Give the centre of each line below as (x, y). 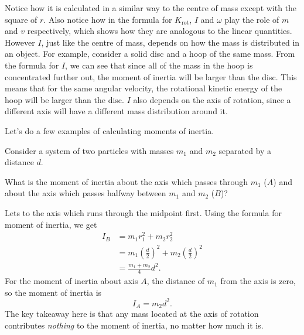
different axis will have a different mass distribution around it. (116, 111)
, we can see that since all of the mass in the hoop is (159, 65)
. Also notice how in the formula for (108, 19)
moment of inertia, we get (51, 224)
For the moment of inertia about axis (71, 281)
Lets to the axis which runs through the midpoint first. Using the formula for (143, 212)
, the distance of (176, 281)
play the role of (252, 19)
